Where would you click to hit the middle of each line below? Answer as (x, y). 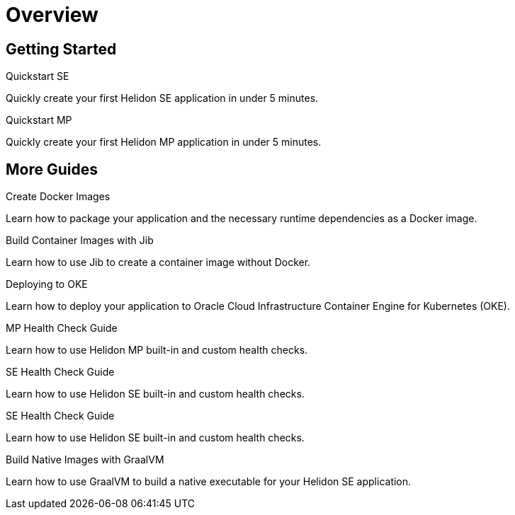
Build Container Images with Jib (80, 241)
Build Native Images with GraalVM (85, 460)
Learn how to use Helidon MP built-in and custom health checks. (157, 350)
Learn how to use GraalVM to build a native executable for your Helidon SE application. (209, 482)
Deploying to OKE (47, 284)
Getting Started (61, 49)
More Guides (52, 169)
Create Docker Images (58, 197)
